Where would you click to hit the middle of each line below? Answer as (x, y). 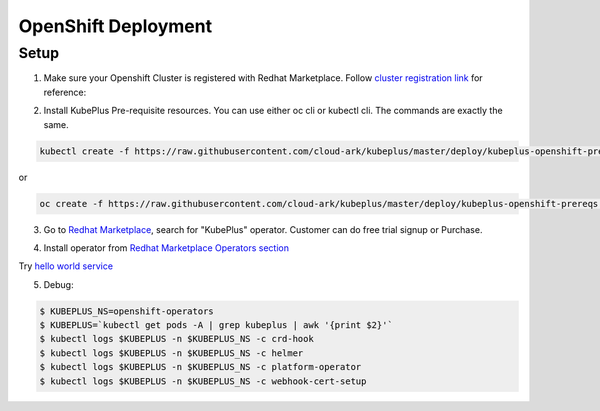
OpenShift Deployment (115, 26)
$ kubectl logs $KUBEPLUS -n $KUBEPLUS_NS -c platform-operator (200, 367)
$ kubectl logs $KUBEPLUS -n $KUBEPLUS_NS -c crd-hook (176, 339)
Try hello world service (66, 266)
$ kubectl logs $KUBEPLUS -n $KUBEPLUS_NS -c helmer (171, 353)
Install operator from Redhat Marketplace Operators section (166, 247)
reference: (65, 92)
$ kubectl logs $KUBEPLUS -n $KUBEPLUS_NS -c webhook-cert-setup (203, 381)
